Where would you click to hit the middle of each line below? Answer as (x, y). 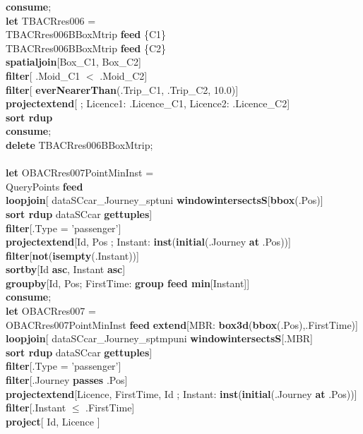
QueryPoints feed (44, 186)
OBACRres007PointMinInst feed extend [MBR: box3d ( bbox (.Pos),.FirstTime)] (182, 324)
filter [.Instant (36, 408)
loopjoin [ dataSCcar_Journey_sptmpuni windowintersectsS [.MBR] (160, 338)
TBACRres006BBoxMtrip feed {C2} (86, 48)
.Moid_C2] (124, 75)
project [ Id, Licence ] (53, 421)
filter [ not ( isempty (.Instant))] (72, 255)
